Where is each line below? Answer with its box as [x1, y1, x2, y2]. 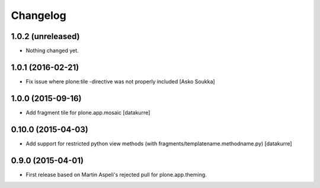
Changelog [11, 9, 66, 22]
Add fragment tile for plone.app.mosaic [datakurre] [25, 109, 151, 116]
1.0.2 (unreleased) [11, 31, 80, 41]
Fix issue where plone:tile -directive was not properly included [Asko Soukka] [25, 77, 216, 85]
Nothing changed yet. [25, 47, 79, 54]
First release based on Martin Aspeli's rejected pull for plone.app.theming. [25, 171, 207, 178]
